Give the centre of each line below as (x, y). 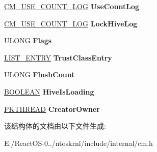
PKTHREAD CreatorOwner (52, 109)
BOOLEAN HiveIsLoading (49, 91)
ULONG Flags (28, 40)
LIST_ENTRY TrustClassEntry (58, 57)
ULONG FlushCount (40, 74)
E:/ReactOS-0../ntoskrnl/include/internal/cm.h (78, 143)
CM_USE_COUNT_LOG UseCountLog (72, 6)
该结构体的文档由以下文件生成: (55, 126)
